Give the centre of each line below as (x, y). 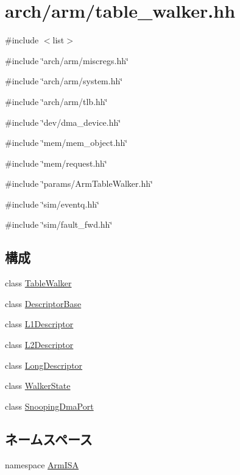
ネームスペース (49, 439)
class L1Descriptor (39, 324)
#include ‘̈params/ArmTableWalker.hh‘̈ (79, 183)
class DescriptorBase (43, 303)
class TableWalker (38, 283)
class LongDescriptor (44, 365)
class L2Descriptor (39, 345)
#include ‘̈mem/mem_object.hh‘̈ (66, 143)
